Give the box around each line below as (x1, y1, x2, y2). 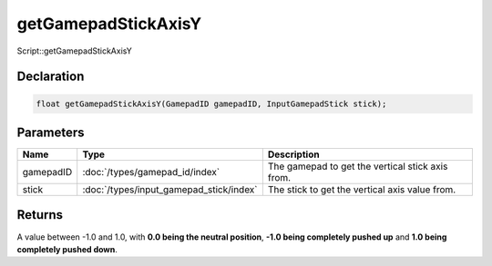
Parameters (16, 124, 85, 140)
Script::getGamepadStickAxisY (16, 45, 132, 56)
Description (267, 148, 320, 161)
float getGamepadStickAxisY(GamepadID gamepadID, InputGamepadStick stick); (36, 98, 387, 109)
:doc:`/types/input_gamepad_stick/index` (82, 183, 258, 196)
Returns (16, 207, 64, 222)
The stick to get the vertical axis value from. (267, 183, 456, 196)
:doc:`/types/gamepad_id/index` (82, 166, 220, 179)
